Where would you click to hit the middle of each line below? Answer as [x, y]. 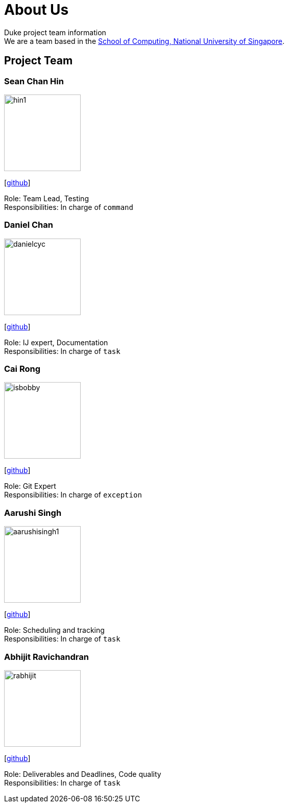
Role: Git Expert [30, 486]
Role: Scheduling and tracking [54, 630]
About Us [37, 10]
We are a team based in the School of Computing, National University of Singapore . [145, 41]
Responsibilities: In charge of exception [73, 495]
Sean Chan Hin [34, 81]
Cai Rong [22, 369]
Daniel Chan [29, 225]
